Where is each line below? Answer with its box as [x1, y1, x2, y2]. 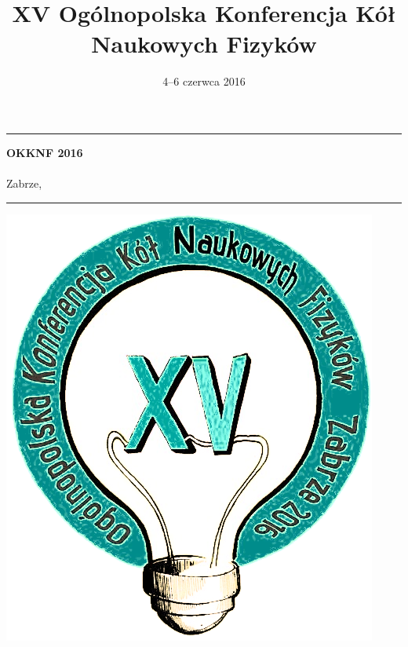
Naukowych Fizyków [91, 27, 317, 60]
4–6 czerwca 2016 [162, 73, 246, 90]
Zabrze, [6, 175, 42, 192]
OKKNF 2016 [6, 144, 83, 160]
